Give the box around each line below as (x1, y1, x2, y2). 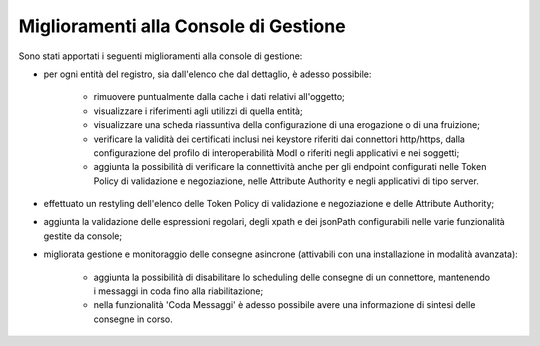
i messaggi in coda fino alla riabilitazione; (93, 285, 264, 297)
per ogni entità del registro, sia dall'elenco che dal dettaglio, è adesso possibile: (43, 68, 372, 80)
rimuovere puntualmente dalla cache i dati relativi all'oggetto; (93, 91, 345, 103)
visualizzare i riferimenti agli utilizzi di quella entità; (93, 105, 304, 117)
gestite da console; (43, 230, 123, 242)
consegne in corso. (93, 313, 174, 325)
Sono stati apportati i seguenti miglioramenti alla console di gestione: (18, 50, 303, 62)
